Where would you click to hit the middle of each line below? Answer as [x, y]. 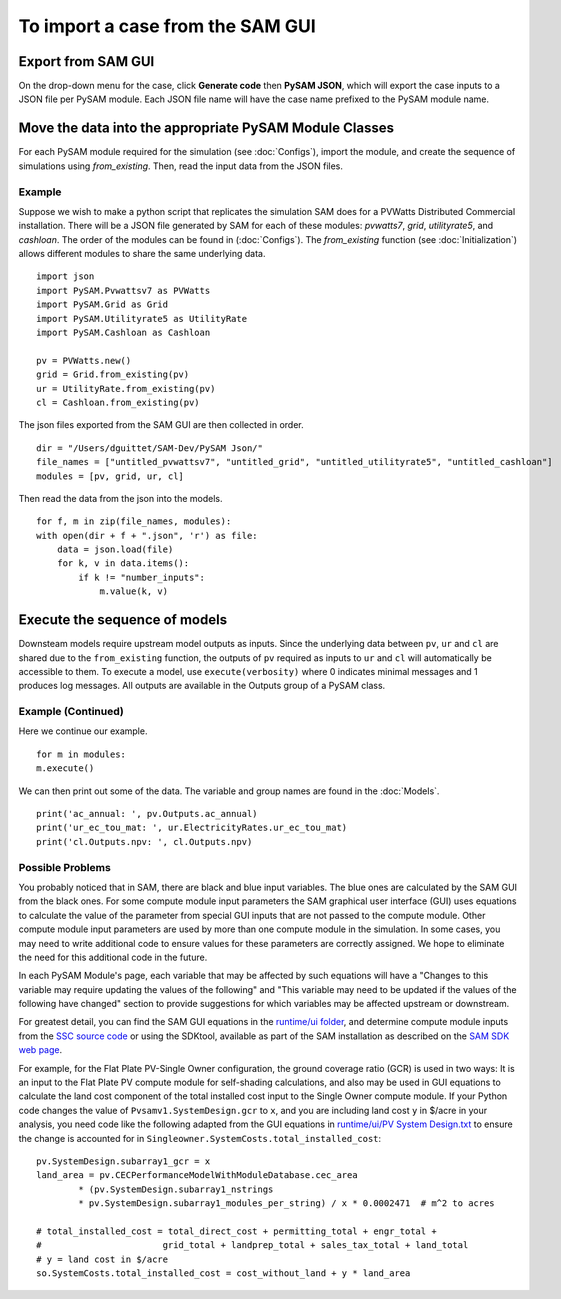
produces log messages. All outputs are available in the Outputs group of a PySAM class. [202, 686]
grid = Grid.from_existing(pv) [113, 374]
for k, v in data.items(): [123, 563]
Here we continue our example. [83, 731]
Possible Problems [65, 867]
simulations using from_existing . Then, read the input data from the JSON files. [181, 166]
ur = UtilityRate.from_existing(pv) [126, 388]
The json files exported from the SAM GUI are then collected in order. [161, 425]
